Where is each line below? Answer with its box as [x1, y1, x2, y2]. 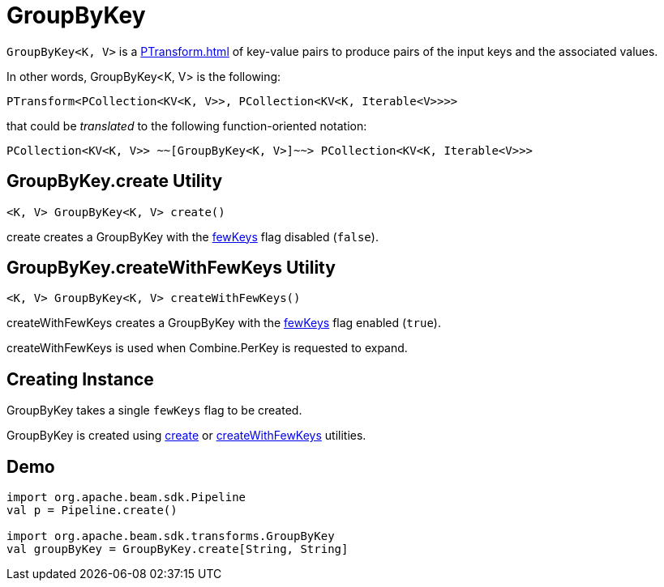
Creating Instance [6, 368, 154, 389]
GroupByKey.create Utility [6, 171, 223, 192]
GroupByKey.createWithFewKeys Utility [6, 257, 336, 279]
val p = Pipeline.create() [6, 504, 178, 517]
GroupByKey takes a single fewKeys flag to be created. [6, 403, 302, 418]
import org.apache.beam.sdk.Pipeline [6, 491, 246, 504]
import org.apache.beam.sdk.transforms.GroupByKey [6, 530, 335, 543]
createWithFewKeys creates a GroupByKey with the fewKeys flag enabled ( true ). [6, 316, 441, 330]
